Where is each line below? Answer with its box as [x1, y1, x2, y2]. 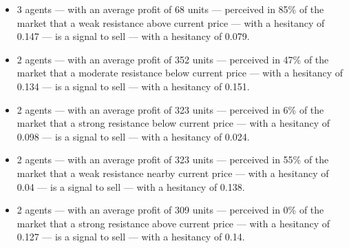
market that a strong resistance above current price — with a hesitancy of [17, 216, 330, 230]
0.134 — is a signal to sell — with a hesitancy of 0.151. [17, 79, 250, 93]
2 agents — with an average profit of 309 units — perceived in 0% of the [17, 203, 324, 217]
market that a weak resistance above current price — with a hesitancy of [17, 15, 325, 30]
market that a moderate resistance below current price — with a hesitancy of [17, 65, 343, 80]
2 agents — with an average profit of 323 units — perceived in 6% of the [17, 102, 324, 116]
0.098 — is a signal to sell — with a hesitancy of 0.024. [17, 129, 250, 143]
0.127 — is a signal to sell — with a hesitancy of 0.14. [17, 229, 245, 244]
